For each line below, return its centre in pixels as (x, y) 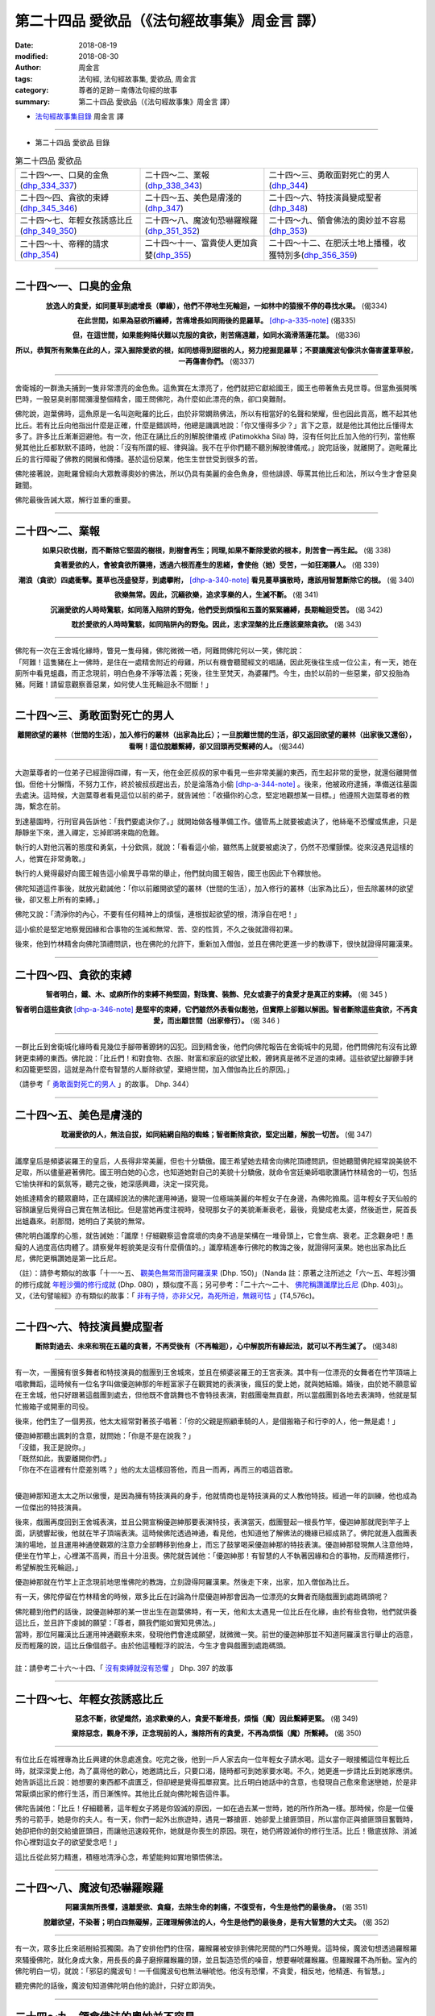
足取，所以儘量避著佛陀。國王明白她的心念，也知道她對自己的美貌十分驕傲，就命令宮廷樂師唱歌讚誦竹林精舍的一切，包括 (216, 1173)
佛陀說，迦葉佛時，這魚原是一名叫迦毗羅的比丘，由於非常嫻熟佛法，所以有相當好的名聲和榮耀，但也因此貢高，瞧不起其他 (216, 414)
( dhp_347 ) (164, 208)
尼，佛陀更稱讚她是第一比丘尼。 (68, 1258)
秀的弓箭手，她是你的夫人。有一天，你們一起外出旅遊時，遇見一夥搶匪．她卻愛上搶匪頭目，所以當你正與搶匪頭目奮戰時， (216, 1819)
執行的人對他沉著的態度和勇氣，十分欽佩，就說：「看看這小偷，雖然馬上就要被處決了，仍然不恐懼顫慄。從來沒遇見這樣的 (214, 848)
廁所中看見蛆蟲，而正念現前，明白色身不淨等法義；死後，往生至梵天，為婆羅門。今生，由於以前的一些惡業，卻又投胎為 (212, 673)
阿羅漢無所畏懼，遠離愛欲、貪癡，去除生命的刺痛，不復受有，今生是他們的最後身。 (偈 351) (216, 1907)
